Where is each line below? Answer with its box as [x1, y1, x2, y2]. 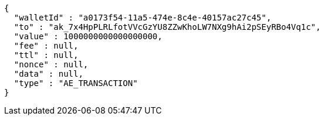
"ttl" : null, [14, 50, 79, 60]
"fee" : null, [14, 41, 79, 50]
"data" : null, [14, 69, 83, 78]
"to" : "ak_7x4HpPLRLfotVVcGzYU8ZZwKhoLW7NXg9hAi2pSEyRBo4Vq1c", [14, 22, 321, 32]
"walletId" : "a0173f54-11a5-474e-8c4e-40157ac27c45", [14, 13, 272, 22]
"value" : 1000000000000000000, [14, 32, 163, 41]
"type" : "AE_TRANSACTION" [14, 78, 138, 88]
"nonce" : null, [14, 60, 89, 69]
